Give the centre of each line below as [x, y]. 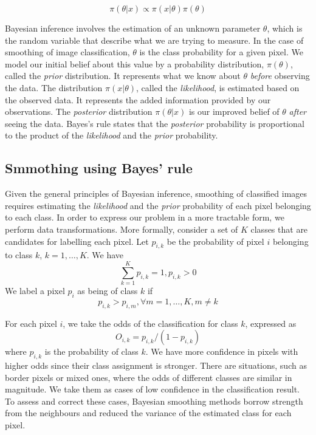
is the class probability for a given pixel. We [221, 52]
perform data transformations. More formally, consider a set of [122, 229]
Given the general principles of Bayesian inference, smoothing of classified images [156, 194]
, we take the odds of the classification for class [150, 323]
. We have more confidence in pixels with [222, 351]
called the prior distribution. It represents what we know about [123, 76]
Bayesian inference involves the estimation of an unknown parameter [133, 28]
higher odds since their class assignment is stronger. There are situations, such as [156, 365]
